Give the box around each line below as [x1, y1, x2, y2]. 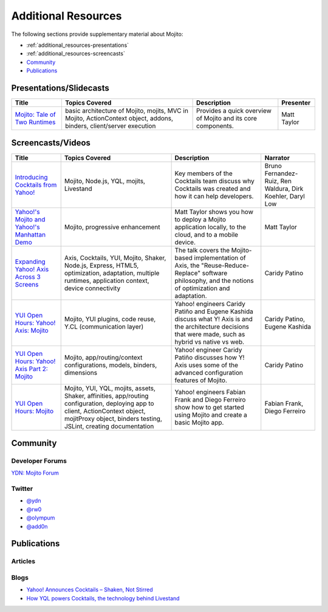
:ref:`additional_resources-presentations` [26, 41, 129, 49]
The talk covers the [174, 246, 230, 254]
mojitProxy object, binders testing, [64, 414, 162, 423]
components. [196, 122, 234, 130]
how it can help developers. [174, 192, 254, 200]
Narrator [264, 153, 290, 162]
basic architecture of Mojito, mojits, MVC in [64, 106, 188, 115]
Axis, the [174, 261, 200, 269]
